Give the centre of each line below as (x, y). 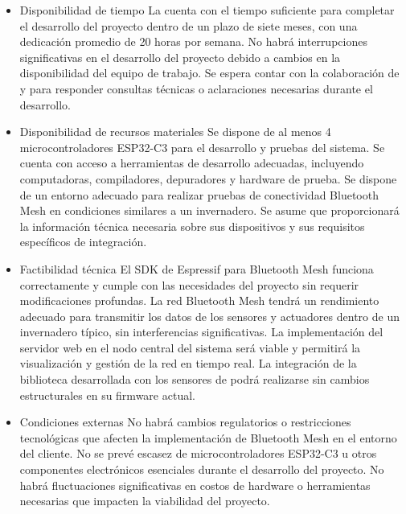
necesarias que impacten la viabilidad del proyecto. (145, 501)
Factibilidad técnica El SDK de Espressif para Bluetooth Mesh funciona (197, 268)
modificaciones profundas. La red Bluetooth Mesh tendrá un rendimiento (199, 300)
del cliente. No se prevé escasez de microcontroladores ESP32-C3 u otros (198, 453)
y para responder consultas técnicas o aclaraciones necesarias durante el (196, 88)
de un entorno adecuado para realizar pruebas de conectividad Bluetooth (199, 194)
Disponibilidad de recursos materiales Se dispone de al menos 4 (175, 132)
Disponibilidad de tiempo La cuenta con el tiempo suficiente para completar (207, 10)
